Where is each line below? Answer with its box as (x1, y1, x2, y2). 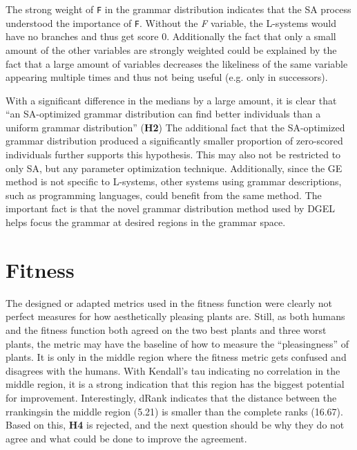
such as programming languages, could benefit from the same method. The (6, 187, 322, 202)
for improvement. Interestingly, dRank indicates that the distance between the (6, 390, 337, 404)
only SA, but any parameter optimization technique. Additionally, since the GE (6, 160, 342, 175)
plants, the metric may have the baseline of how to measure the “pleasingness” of (6, 336, 349, 350)
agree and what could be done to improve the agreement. (6, 431, 247, 445)
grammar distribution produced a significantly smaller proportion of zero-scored (6, 133, 343, 148)
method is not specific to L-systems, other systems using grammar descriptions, (6, 174, 342, 189)
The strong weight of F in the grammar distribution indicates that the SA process (6, 2, 351, 16)
